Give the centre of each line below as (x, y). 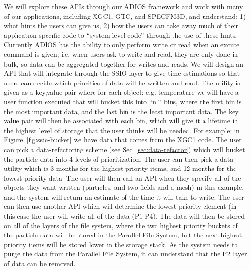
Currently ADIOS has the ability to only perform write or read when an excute (122, 44)
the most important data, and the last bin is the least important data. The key (121, 111)
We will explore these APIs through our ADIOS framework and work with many (124, 6)
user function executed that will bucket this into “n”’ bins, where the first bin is (123, 101)
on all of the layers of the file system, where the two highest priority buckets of (121, 225)
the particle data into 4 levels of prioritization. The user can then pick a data (119, 159)
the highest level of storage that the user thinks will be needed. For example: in (122, 130)
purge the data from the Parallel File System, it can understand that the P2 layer (125, 254)
